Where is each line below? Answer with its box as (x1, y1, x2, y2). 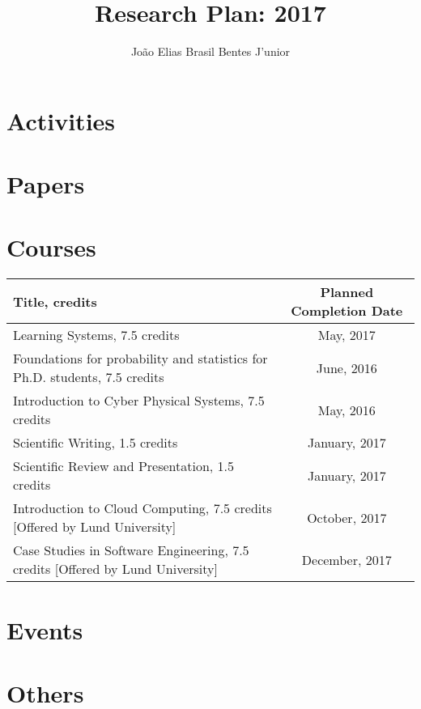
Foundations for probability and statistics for (13, 349, 268, 368)
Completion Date (291, 301, 403, 321)
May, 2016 (317, 400, 376, 419)
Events (6, 613, 83, 646)
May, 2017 (317, 325, 376, 345)
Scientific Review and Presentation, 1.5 (13, 456, 235, 476)
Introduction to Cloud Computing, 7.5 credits (13, 499, 272, 518)
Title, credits (13, 291, 97, 311)
